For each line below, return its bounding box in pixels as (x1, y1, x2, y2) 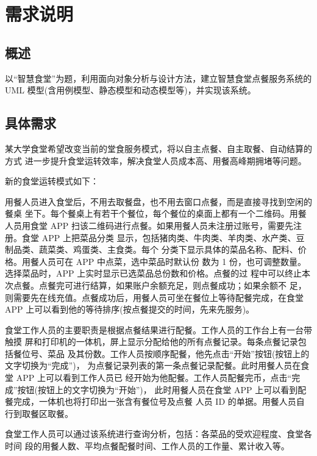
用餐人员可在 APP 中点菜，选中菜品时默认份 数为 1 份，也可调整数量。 (21, 255, 306, 267)
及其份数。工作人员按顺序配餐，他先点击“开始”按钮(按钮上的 (67, 347, 310, 360)
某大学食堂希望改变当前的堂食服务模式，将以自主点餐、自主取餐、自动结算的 (5, 142, 312, 154)
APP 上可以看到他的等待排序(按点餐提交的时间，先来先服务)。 (5, 303, 255, 316)
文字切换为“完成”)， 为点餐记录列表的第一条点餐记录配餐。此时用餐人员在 (5, 359, 301, 372)
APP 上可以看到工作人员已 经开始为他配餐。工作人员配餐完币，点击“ (16, 371, 292, 384)
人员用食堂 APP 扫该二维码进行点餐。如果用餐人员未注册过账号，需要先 (5, 219, 293, 231)
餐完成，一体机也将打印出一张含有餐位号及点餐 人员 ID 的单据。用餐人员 (5, 395, 296, 408)
